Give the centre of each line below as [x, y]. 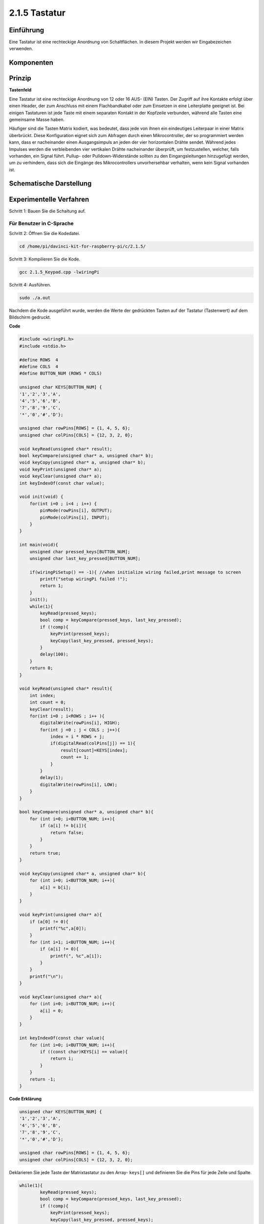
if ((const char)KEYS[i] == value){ [84, 1052]
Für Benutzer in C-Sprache [41, 224]
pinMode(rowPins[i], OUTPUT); [76, 511]
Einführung [26, 30]
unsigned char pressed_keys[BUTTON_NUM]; [80, 552]
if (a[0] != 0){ [49, 921]
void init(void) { [41, 497]
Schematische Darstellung [50, 184]
